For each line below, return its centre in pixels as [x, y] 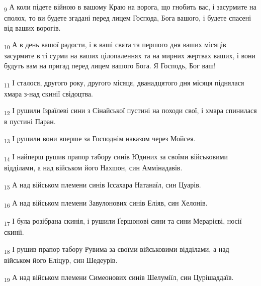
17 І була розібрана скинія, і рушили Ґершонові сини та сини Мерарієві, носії [123, 221]
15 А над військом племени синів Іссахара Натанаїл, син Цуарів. [103, 185]
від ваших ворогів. [32, 27]
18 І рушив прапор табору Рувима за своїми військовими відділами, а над [117, 249]
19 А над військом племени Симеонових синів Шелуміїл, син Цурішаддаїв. [119, 277]
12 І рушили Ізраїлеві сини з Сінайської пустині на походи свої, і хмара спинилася [130, 111]
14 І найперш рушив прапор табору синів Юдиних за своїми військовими [116, 157]
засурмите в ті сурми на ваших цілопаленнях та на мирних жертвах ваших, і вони [130, 56]
